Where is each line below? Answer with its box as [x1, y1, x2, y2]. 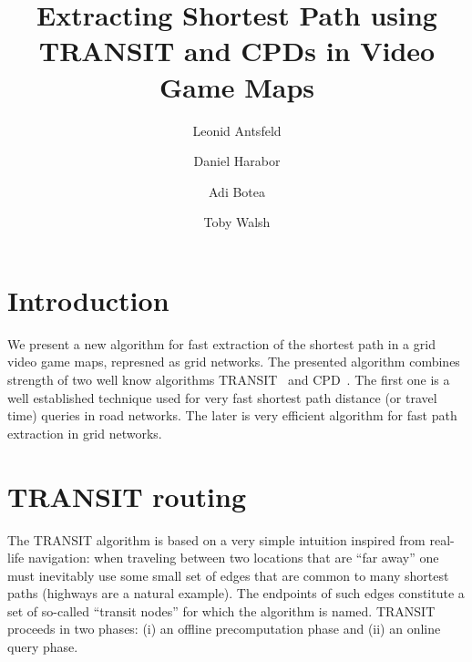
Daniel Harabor [193, 151, 281, 171]
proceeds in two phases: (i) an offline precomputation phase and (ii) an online [7, 619, 441, 638]
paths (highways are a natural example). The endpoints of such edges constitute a [7, 584, 465, 603]
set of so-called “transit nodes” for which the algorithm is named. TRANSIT [7, 601, 436, 620]
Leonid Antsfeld [192, 120, 282, 140]
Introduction [7, 281, 169, 318]
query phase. [7, 637, 78, 657]
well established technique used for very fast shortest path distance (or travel [7, 388, 437, 407]
